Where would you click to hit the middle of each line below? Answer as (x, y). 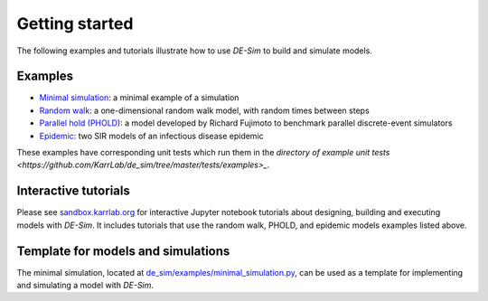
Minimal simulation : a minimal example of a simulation (139, 98)
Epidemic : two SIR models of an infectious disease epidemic (151, 136)
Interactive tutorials (73, 191)
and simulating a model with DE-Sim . (85, 285)
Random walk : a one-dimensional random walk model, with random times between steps (204, 110)
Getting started (75, 24)
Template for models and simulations (123, 251)
